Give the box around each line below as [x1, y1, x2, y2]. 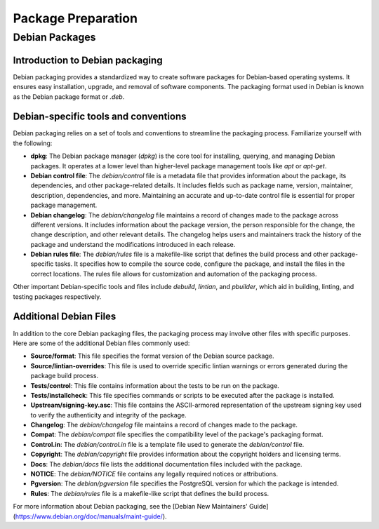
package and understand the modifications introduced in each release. [30, 240, 236, 248]
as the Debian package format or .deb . [13, 92, 125, 101]
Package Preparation [13, 11, 138, 26]
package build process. [30, 372, 98, 380]
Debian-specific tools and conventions [13, 111, 187, 123]
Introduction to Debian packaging [13, 54, 163, 66]
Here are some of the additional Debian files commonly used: [13, 339, 190, 347]
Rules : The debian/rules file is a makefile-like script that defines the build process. [30, 489, 270, 497]
